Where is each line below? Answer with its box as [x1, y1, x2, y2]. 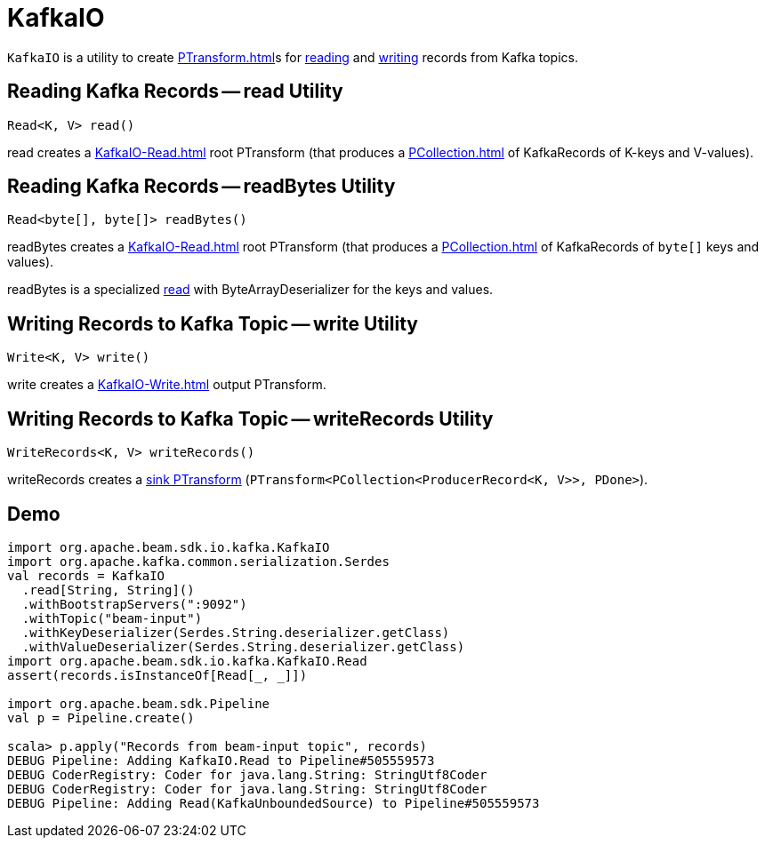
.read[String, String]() [21, 582, 195, 597]
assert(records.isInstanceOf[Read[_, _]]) [7, 667, 308, 682]
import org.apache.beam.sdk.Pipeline [7, 696, 270, 711]
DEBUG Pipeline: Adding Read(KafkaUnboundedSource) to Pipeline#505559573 [7, 795, 540, 810]
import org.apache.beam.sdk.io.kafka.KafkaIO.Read [7, 653, 367, 668]
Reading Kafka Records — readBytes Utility [7, 175, 396, 198]
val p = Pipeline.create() [7, 710, 195, 725]
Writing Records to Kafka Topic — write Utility [7, 312, 418, 335]
